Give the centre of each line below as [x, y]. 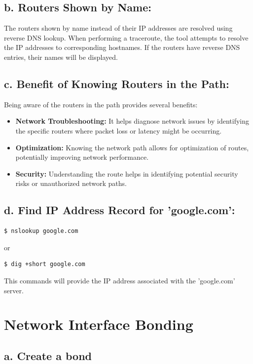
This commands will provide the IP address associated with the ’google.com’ [120, 280]
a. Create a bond [48, 355]
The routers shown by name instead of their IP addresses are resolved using [118, 28]
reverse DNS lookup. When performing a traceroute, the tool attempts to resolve [126, 37]
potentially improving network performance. [82, 157]
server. [14, 290]
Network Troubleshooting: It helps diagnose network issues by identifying [132, 121]
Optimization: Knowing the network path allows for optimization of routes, [132, 147]
